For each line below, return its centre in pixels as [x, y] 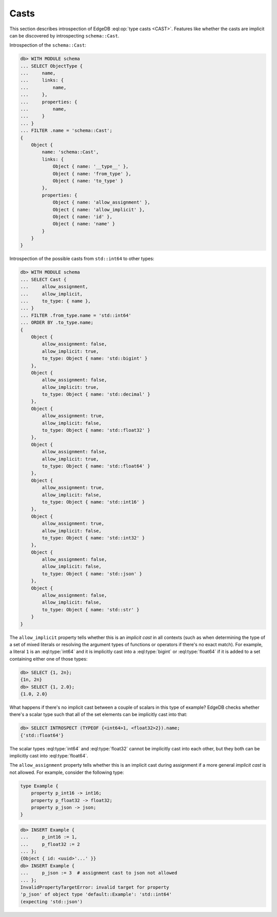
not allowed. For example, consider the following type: [67, 772]
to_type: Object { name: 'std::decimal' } [96, 394]
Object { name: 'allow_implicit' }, [99, 210]
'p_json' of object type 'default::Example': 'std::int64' [96, 894]
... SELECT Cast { [43, 279]
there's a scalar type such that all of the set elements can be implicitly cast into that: [98, 714]
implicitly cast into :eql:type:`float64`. [49, 756]
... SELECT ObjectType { [52, 66]
